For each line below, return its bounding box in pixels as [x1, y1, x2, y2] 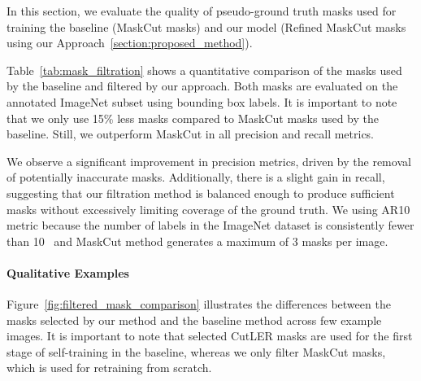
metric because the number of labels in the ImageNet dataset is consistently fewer [7, 217, 414, 234]
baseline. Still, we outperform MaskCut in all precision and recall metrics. [7, 125, 375, 142]
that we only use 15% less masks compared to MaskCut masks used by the [7, 109, 379, 126]
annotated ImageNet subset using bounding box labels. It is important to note [7, 93, 397, 110]
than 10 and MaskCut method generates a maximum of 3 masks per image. [7, 232, 388, 249]
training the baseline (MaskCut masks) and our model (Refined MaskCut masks [7, 18, 406, 35]
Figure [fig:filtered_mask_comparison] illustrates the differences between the [7, 296, 391, 313]
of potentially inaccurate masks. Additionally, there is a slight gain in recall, [7, 169, 385, 186]
